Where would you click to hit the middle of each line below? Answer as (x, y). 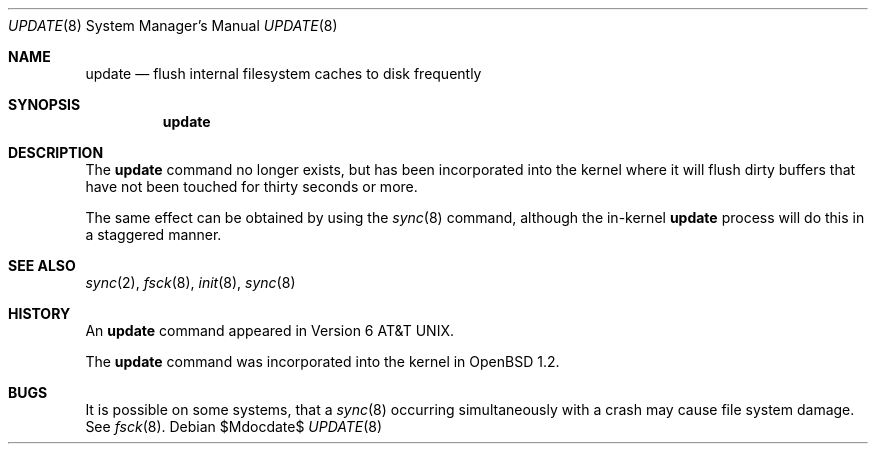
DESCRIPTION (56, 152)
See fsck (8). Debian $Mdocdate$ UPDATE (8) (234, 426)
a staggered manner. (153, 234)
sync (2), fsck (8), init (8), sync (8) (190, 282)
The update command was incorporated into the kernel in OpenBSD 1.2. (322, 361)
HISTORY (39, 313)
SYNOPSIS (44, 104)
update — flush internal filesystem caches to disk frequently (283, 73)
